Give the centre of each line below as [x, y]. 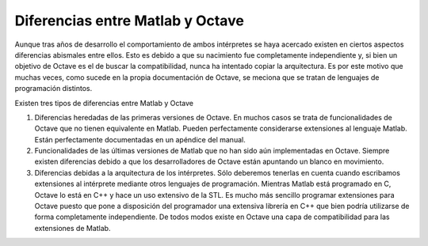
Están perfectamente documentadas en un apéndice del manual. [140, 139]
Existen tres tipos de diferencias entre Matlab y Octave [104, 103]
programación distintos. [53, 89]
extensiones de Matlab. [73, 228]
